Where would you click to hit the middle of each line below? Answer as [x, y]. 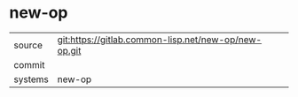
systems [31, 79]
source [28, 45]
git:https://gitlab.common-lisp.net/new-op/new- [160, 40]
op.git [69, 50]
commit [29, 64]
